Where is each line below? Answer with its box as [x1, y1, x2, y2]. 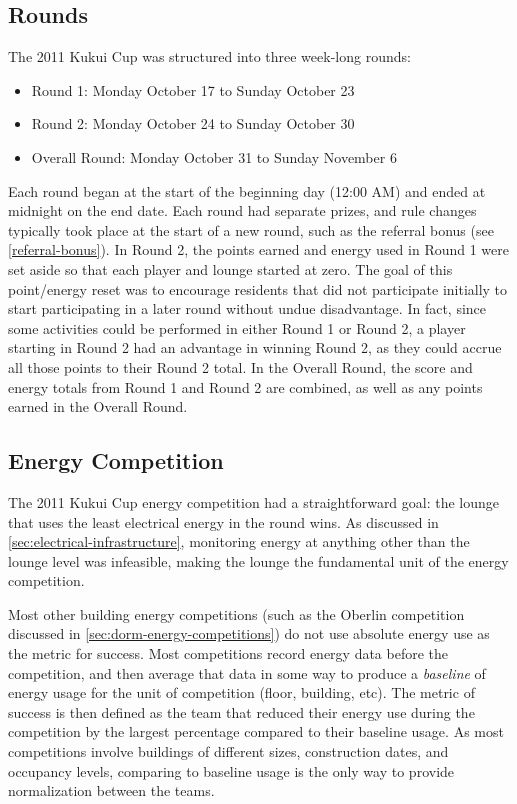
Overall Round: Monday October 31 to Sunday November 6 [31, 146, 397, 167]
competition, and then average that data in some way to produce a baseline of [8, 662, 486, 683]
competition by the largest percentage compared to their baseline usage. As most [8, 721, 504, 742]
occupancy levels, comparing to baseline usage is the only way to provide [8, 760, 455, 781]
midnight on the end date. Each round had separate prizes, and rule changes [8, 200, 477, 221]
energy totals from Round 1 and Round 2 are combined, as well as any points [8, 376, 483, 397]
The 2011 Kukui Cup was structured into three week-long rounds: [8, 46, 411, 67]
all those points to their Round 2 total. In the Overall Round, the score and [8, 356, 473, 377]
